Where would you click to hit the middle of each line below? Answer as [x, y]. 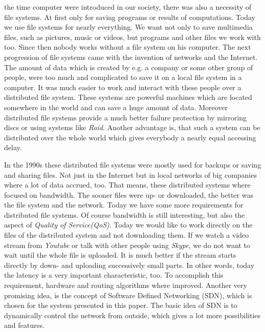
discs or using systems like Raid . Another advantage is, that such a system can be [132, 127]
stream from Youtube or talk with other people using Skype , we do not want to [127, 245]
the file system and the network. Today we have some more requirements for [124, 205]
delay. [13, 147]
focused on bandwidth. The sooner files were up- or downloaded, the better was [129, 194]
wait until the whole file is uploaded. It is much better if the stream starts [120, 255]
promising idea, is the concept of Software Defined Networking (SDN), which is [128, 295]
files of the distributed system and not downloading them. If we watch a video [127, 235]
